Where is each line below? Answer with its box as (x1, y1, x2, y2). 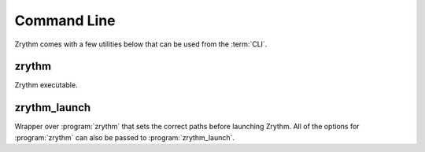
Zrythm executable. (14, 80, 78, 90)
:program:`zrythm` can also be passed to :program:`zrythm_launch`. (14, 132, 235, 142)
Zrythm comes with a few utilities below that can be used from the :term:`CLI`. (14, 39, 268, 49)
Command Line (14, 12, 116, 29)
